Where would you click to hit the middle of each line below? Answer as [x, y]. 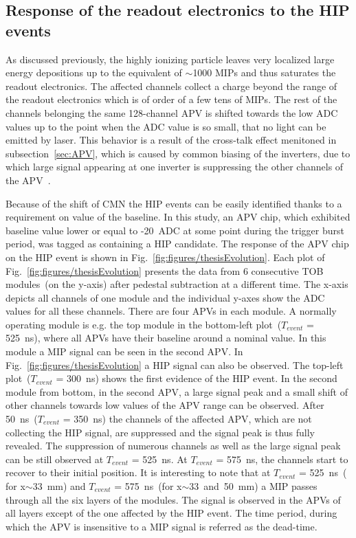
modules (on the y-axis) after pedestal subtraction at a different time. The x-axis [177, 284]
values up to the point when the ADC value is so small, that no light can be [166, 126]
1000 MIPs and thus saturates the [264, 72]
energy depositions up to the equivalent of [94, 72]
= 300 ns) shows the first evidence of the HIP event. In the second [197, 378]
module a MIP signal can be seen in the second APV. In [124, 351]
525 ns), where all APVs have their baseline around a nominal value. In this [166, 338]
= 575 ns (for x [148, 486]
